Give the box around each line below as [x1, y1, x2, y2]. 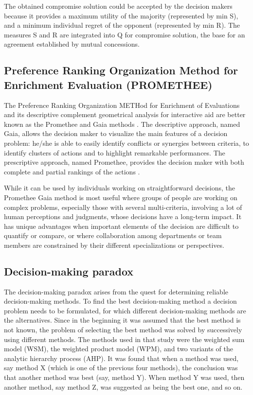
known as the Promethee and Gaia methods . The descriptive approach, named [4, 119, 240, 129]
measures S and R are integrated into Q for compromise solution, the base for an [4, 29, 245, 39]
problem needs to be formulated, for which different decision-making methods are [4, 305, 246, 315]
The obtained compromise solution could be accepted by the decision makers [4, 1, 233, 11]
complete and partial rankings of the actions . [4, 166, 140, 176]
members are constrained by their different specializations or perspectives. [4, 240, 224, 250]
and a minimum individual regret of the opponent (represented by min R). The [4, 20, 240, 30]
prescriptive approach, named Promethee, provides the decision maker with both [4, 157, 244, 167]
